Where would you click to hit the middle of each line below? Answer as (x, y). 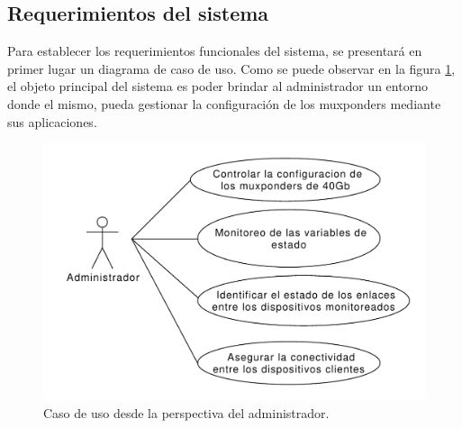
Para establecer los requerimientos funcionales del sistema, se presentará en (215, 51)
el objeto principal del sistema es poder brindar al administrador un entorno (217, 86)
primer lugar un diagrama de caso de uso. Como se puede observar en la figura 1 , (231, 68)
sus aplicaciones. (52, 121)
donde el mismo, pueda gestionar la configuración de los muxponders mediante (224, 103)
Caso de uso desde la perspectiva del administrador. (186, 413)
